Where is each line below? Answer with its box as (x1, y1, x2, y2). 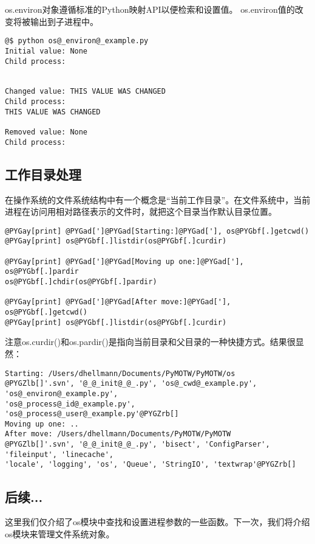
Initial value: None (5, 46, 88, 55)
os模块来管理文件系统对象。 (5, 527, 115, 540)
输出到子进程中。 (30, 15, 98, 27)
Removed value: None (5, 128, 88, 137)
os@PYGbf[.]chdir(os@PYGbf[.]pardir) (5, 277, 157, 287)
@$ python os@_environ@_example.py (5, 37, 149, 46)
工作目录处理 (5, 164, 81, 183)
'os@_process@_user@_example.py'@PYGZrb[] (5, 410, 179, 419)
